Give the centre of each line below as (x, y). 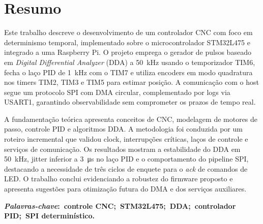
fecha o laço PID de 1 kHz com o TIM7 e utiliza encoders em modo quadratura (128, 72)
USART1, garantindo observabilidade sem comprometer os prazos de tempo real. (130, 102)
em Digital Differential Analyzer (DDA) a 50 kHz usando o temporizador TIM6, (130, 62)
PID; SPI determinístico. (50, 216)
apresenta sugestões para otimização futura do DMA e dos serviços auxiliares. (125, 189)
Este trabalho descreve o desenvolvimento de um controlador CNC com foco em (128, 32)
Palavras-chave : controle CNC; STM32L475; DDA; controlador (120, 205)
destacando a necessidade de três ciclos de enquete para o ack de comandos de (126, 168)
